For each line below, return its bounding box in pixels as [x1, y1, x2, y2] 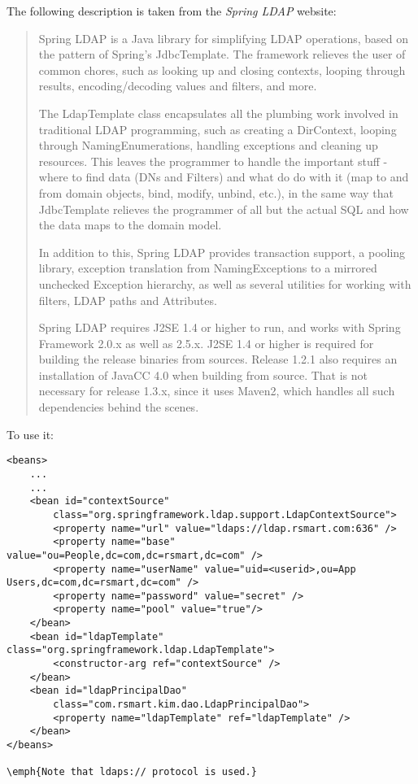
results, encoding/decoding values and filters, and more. [38, 77, 317, 94]
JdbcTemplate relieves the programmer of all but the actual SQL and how [38, 200, 409, 217]
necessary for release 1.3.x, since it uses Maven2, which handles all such [38, 382, 395, 399]
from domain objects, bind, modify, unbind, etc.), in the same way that [38, 184, 394, 201]
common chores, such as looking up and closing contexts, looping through [38, 61, 406, 78]
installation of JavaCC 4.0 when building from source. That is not [38, 366, 368, 383]
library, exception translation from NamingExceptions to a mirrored [38, 259, 377, 277]
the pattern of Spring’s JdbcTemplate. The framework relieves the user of [38, 46, 406, 63]
